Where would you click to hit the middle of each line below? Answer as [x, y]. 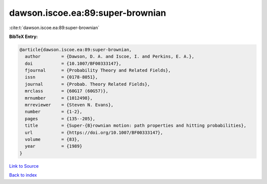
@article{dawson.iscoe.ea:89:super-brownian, [76, 50]
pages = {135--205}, [60, 119]
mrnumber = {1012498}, [59, 98]
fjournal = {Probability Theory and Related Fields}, [98, 71]
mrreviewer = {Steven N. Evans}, [69, 105]
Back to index [23, 175]
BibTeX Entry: [23, 37]
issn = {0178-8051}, [62, 77]
